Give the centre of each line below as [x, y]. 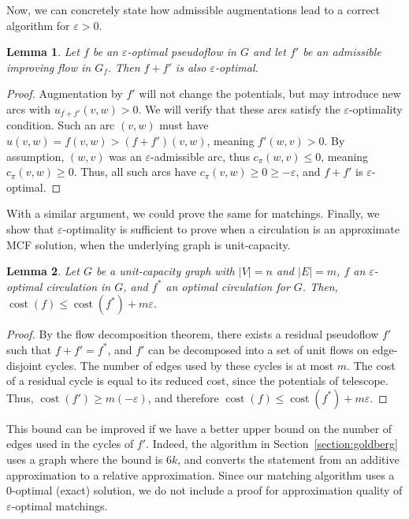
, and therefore [183, 397]
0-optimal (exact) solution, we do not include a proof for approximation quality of [204, 490]
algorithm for [38, 25]
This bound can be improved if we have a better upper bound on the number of [199, 428]
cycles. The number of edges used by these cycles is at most [190, 365]
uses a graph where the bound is [85, 459]
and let [270, 52]
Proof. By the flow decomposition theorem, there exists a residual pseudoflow [193, 334]
